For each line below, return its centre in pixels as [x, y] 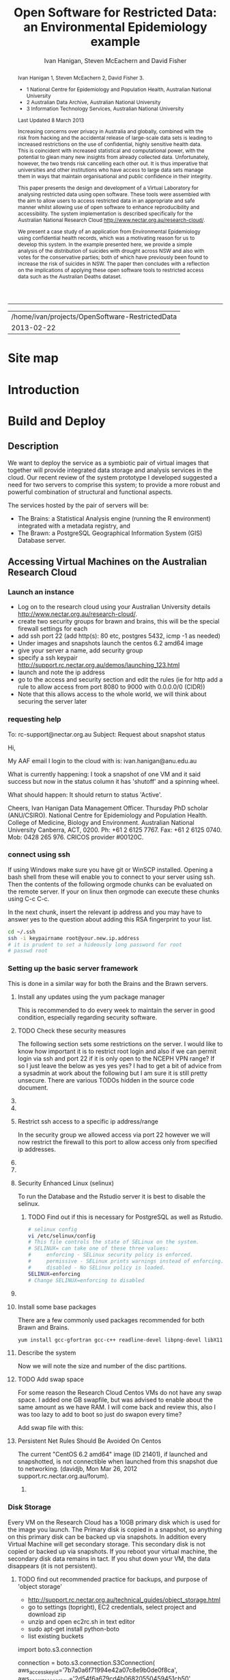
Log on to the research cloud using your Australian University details [114, 607]
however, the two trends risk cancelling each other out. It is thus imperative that [113, 163]
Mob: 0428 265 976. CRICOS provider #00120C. [76, 837]
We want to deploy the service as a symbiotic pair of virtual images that [109, 462]
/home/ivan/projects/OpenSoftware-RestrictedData [94, 317]
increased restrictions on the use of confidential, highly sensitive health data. [110, 144]
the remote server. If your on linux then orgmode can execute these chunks [114, 891]
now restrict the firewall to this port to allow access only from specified [117, 1141]
